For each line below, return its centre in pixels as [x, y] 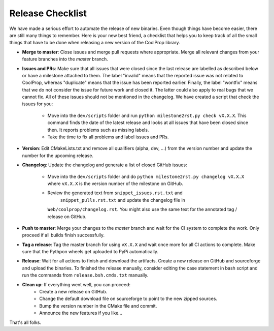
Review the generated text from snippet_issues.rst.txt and [115, 193]
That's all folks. [25, 322]
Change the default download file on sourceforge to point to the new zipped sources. [128, 299]
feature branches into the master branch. [65, 59]
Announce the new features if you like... [81, 313]
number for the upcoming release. [58, 156]
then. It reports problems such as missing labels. [98, 130]
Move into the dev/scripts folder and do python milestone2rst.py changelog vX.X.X [146, 176]
